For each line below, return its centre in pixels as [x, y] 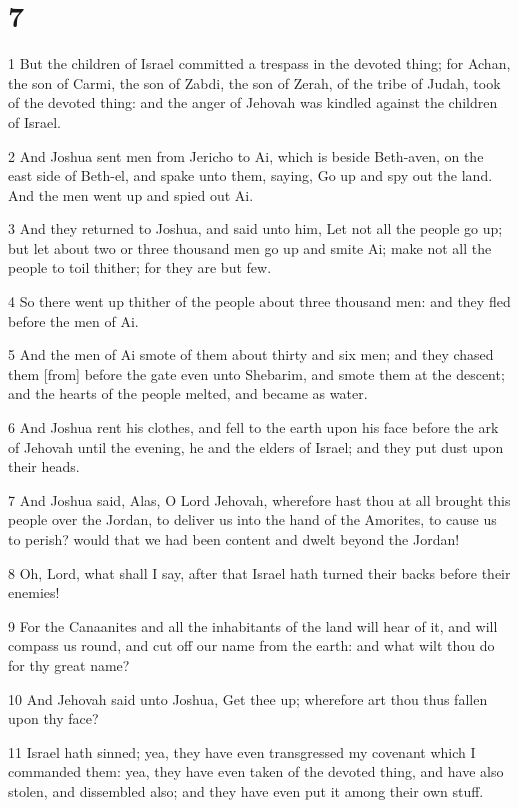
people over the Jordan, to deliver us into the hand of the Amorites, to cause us [252, 519]
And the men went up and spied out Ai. [131, 194]
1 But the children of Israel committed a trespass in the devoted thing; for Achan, [259, 63]
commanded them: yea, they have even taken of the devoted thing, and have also [256, 771]
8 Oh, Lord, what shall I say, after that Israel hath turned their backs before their [259, 572]
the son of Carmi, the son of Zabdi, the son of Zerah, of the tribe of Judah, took [254, 82]
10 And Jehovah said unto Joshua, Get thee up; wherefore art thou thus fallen [248, 698]
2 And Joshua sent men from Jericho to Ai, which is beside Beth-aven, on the [246, 155]
